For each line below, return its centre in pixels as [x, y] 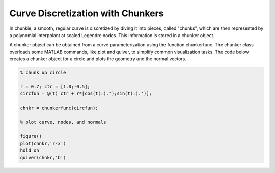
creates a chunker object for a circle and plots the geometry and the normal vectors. [98, 59]
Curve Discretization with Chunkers [87, 13]
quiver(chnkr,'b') [43, 158]
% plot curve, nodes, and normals [63, 122]
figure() [31, 136]
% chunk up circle [43, 73]
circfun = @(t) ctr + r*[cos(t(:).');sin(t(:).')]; [86, 94]
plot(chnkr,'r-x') [43, 143]
